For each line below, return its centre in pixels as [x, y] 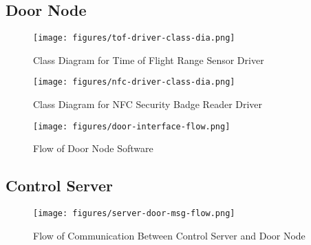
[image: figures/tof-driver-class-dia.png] [134, 38]
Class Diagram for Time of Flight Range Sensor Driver [149, 60]
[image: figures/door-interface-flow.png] [132, 126]
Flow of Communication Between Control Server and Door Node [169, 235]
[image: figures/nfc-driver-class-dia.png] [134, 82]
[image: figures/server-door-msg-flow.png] [134, 214]
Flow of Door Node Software [93, 148]
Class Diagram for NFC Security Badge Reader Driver [148, 104]
